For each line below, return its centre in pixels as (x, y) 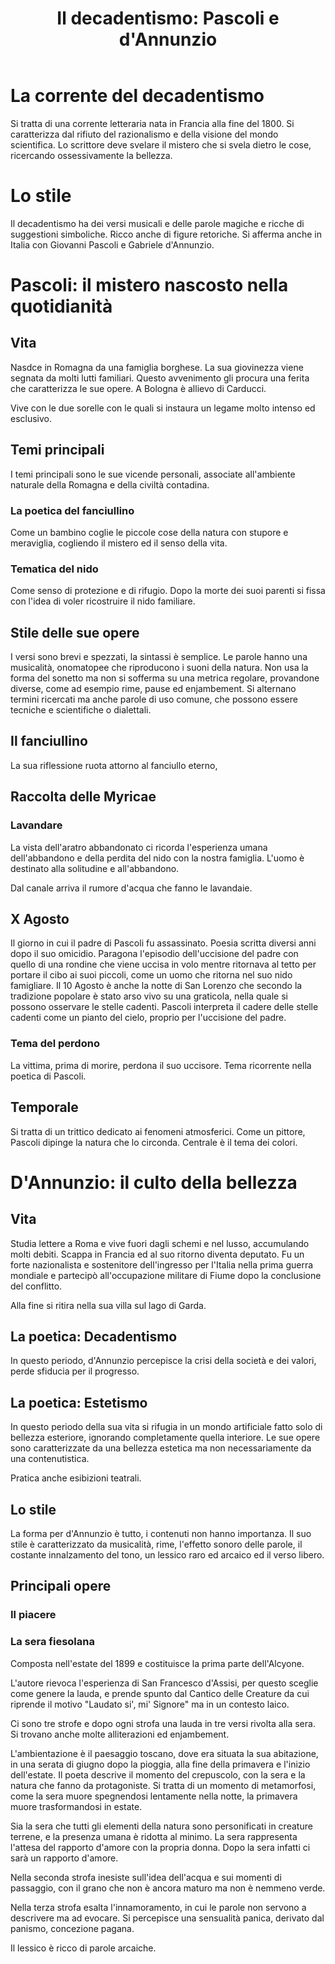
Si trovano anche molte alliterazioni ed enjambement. (120, 1734)
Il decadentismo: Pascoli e (168, 18)
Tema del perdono (55, 1044)
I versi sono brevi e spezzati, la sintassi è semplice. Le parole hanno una (159, 657)
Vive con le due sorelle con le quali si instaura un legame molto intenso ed (163, 408)
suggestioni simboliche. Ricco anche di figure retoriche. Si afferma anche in (166, 234)
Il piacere (33, 1615)
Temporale (44, 1107)
